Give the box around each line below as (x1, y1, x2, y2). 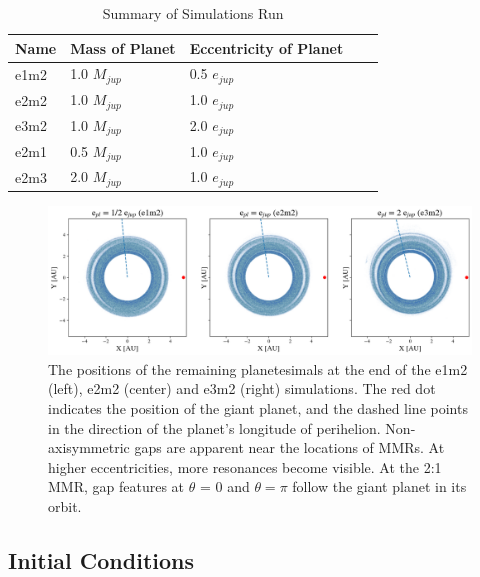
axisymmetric (48, 437, 130, 458)
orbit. (48, 496, 82, 517)
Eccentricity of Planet (189, 37, 344, 58)
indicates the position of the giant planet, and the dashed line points (48, 398, 468, 419)
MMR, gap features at (48, 476, 185, 497)
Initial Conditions (8, 545, 195, 575)
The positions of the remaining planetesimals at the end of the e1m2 (48, 358, 468, 379)
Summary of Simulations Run (102, 3, 284, 23)
